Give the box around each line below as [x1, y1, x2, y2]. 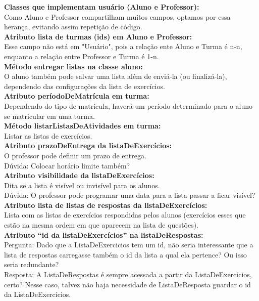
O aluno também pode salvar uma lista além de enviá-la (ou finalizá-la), [4, 71, 227, 81]
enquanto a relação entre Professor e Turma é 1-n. [4, 51, 159, 61]
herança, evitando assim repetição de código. [4, 21, 142, 32]
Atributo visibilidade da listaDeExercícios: [4, 170, 154, 181]
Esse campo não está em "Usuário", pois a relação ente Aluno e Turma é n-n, [4, 41, 242, 52]
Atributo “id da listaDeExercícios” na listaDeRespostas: [4, 229, 203, 240]
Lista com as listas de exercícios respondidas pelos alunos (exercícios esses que [4, 209, 246, 220]
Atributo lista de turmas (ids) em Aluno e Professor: [4, 31, 192, 41]
